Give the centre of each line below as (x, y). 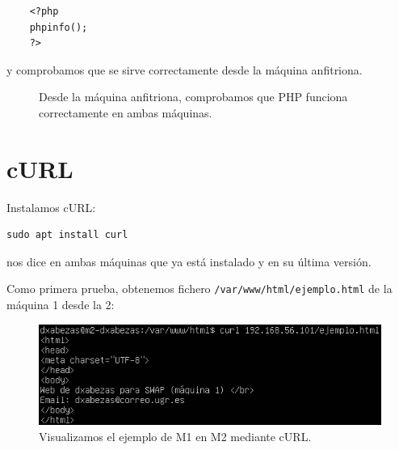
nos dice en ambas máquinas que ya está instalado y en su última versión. (189, 261)
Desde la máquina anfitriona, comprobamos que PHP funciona (193, 97)
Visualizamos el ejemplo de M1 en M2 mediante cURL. (175, 436)
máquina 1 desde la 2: (61, 305)
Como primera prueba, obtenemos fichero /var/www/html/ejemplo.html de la (199, 289)
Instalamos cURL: (51, 207)
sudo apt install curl (67, 235)
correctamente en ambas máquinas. (126, 112)
